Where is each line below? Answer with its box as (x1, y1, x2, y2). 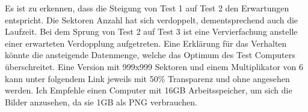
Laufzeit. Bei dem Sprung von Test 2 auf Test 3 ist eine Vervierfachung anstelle (5, 25, 298, 38)
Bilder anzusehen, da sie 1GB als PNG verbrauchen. (5, 95, 198, 108)
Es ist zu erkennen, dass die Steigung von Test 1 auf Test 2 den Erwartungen (5, 2, 289, 14)
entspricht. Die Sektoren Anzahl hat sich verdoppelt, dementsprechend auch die (5, 13, 298, 26)
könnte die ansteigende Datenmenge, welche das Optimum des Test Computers (5, 49, 295, 61)
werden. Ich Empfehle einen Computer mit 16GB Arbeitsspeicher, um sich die (5, 84, 292, 96)
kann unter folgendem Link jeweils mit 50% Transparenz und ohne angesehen (5, 72, 290, 84)
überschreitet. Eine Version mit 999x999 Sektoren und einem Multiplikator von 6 (5, 60, 304, 72)
